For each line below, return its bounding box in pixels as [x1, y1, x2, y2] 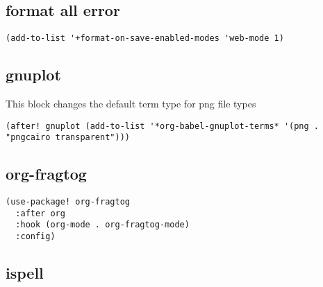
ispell [6, 262, 44, 284]
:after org [15, 208, 65, 218]
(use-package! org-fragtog [6, 197, 130, 207]
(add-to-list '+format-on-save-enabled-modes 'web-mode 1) [6, 33, 284, 44]
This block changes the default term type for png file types [6, 96, 256, 111]
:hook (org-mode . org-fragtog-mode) [15, 220, 190, 230]
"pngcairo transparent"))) [6, 132, 130, 143]
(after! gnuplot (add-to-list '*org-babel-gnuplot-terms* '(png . [6, 121, 320, 131]
